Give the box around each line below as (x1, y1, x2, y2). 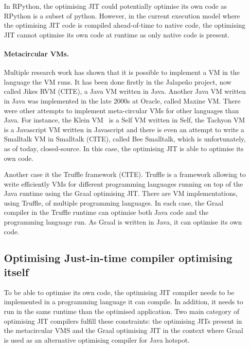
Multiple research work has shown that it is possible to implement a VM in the (4, 67, 240, 77)
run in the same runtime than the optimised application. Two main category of (4, 306, 239, 316)
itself (4, 264, 29, 279)
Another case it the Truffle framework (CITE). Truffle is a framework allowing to (4, 169, 246, 179)
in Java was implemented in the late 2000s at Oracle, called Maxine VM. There (4, 95, 241, 105)
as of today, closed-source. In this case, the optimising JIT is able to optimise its (4, 143, 244, 153)
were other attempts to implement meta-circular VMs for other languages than (4, 105, 239, 115)
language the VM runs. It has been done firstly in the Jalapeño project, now (4, 76, 232, 87)
